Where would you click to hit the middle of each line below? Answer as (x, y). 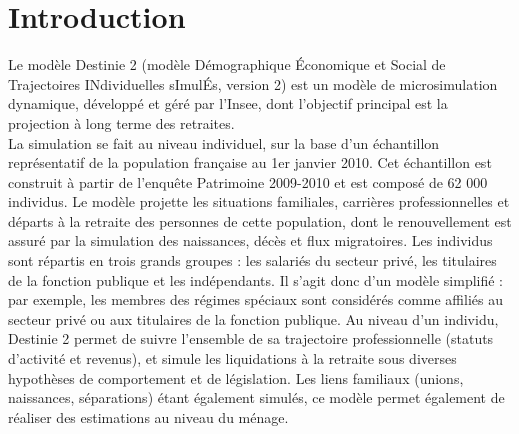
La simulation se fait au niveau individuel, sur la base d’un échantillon (224, 142)
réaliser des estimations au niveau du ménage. (148, 416)
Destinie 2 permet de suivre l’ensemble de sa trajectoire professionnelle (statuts (251, 338)
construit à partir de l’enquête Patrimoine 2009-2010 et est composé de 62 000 (248, 181)
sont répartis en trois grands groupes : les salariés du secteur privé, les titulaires (252, 260)
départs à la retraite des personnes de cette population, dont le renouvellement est (260, 220)
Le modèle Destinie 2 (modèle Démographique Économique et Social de (227, 64)
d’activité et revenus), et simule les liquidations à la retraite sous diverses (232, 358)
